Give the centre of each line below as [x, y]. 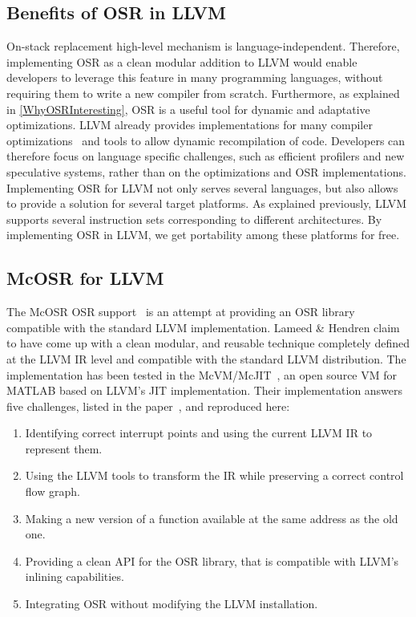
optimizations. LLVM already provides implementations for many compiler [190, 125]
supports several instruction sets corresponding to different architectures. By [194, 219]
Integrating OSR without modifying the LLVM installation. [172, 604]
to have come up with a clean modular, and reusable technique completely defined [208, 343]
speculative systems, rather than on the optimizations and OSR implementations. [206, 171]
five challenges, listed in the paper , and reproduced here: [148, 406]
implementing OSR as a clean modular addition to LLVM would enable [182, 61]
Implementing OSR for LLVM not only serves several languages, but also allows [202, 187]
